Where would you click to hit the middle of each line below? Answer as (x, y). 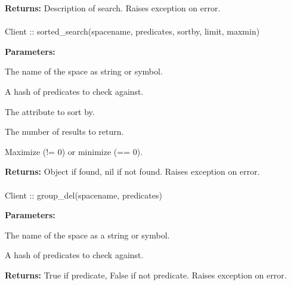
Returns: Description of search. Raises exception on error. (113, 8)
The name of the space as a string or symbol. (87, 235)
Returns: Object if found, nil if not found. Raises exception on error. (132, 171)
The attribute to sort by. (50, 111)
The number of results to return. (64, 131)
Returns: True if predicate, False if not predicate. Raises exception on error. (146, 275)
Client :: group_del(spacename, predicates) (83, 195)
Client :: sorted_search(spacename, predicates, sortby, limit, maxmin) (132, 31)
